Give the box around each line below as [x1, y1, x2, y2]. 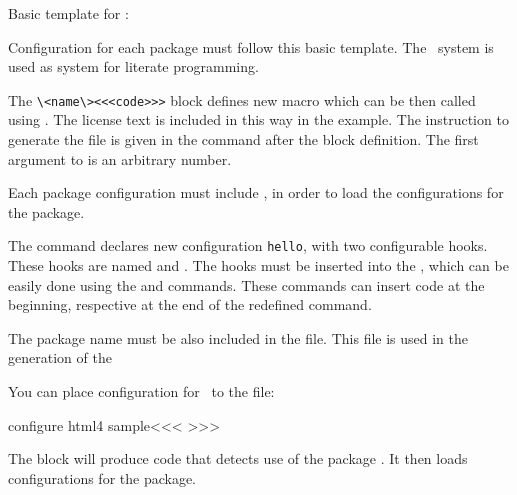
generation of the [8, 347, 112, 368]
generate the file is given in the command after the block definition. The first [8, 129, 479, 150]
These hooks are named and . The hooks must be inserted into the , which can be [8, 255, 509, 276]
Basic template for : [8, 3, 129, 23]
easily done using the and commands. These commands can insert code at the [8, 274, 485, 295]
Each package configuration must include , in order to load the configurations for [8, 182, 504, 203]
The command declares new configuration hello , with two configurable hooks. [8, 235, 488, 256]
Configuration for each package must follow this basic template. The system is [8, 36, 494, 57]
